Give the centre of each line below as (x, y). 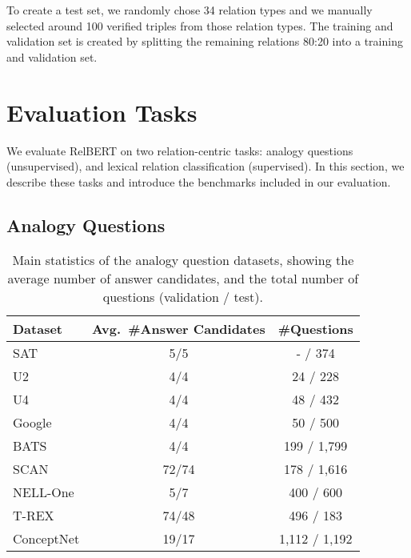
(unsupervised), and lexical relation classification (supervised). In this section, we (205, 166)
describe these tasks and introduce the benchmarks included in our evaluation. (199, 181)
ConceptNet (46, 539)
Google (32, 423)
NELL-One (44, 492)
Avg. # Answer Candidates (179, 329)
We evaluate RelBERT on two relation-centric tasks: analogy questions (180, 150)
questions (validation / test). (183, 297)
